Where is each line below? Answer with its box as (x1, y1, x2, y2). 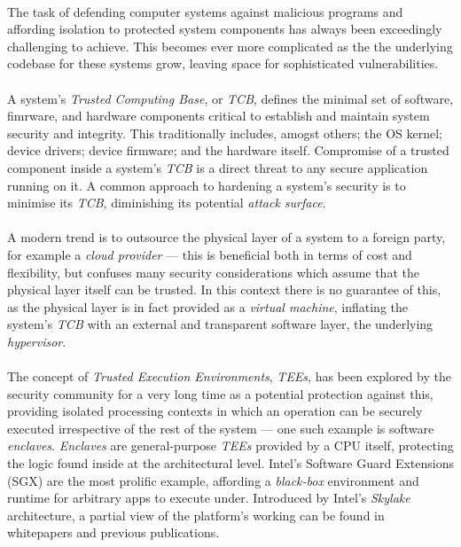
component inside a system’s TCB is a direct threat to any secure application (7, 158, 428, 176)
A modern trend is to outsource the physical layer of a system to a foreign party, (7, 228, 446, 246)
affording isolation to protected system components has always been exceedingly (7, 20, 442, 38)
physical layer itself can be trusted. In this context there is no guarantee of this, (7, 280, 441, 299)
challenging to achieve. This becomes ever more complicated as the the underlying (7, 36, 453, 55)
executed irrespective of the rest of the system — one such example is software (7, 418, 434, 437)
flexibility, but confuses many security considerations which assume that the (7, 262, 419, 281)
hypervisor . (7, 332, 66, 350)
